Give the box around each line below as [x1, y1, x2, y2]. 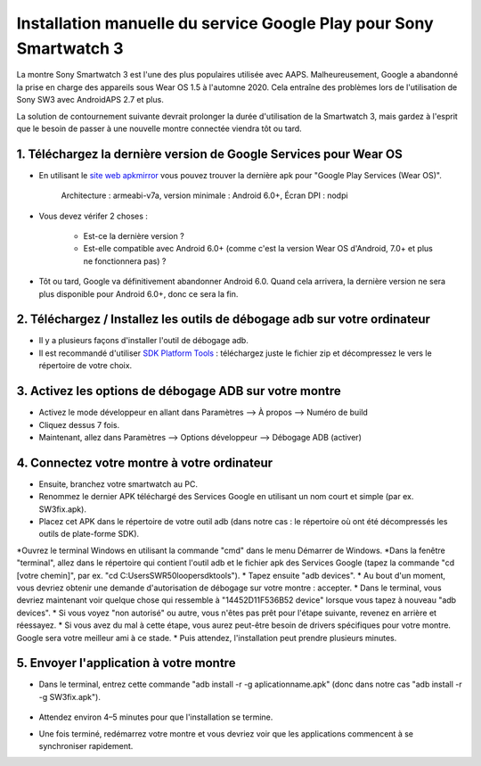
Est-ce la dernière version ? [83, 230, 184, 241]
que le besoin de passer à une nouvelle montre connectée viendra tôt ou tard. [16, 123, 302, 134]
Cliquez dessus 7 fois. [38, 419, 120, 430]
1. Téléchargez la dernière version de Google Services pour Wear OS [16, 146, 403, 161]
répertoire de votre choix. [38, 360, 133, 371]
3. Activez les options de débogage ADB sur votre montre [16, 383, 342, 399]
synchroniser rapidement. [38, 740, 134, 751]
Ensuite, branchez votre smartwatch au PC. [38, 478, 198, 490]
